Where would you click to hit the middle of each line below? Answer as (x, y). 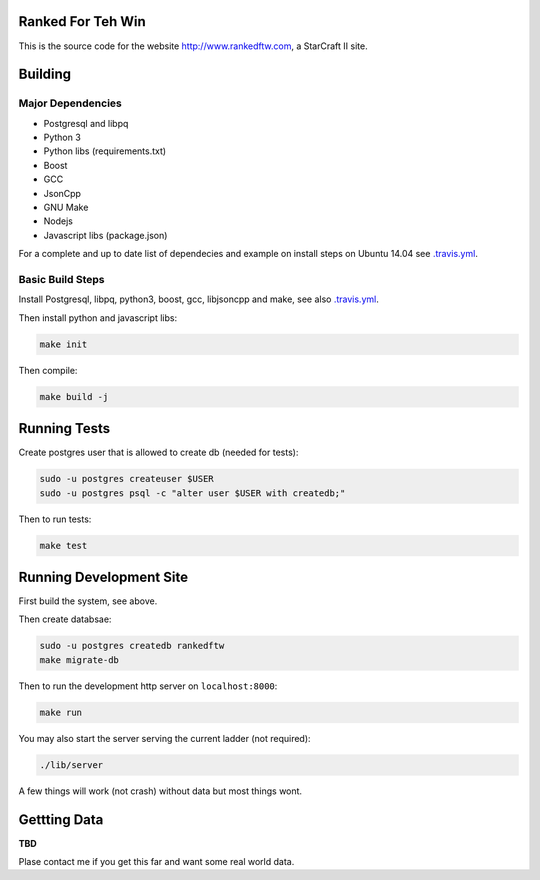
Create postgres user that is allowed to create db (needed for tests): (158, 452)
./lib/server (71, 764)
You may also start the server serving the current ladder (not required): (164, 738)
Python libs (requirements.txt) (105, 151)
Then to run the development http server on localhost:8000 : (148, 686)
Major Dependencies (70, 103)
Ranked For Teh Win (82, 21)
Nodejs (58, 221)
